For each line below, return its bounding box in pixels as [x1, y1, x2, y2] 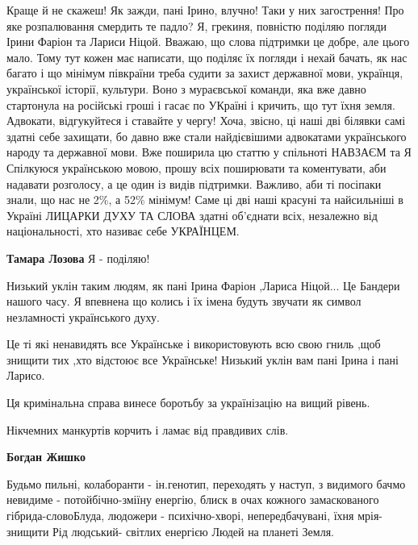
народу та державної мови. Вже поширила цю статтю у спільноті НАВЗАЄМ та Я [6, 144, 412, 160]
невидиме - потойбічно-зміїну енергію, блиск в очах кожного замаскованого [6, 491, 379, 508]
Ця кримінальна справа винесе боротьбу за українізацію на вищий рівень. [6, 394, 370, 411]
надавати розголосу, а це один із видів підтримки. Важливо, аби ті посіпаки [6, 175, 382, 192]
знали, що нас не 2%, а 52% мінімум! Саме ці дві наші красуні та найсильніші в [6, 191, 403, 208]
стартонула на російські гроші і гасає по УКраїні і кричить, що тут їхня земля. [6, 96, 395, 113]
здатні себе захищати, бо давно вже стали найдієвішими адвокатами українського [6, 127, 407, 144]
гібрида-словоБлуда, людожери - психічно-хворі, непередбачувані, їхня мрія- [6, 507, 383, 524]
